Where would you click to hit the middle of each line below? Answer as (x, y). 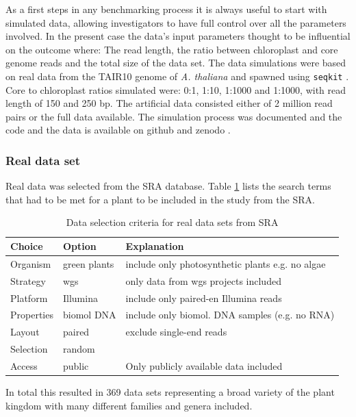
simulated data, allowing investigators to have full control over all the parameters (176, 22)
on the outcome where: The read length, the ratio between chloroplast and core (172, 49)
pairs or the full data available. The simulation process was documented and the (174, 116)
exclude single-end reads (176, 332)
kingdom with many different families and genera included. (129, 405)
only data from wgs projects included (203, 280)
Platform (29, 298)
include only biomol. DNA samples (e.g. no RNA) (230, 315)
